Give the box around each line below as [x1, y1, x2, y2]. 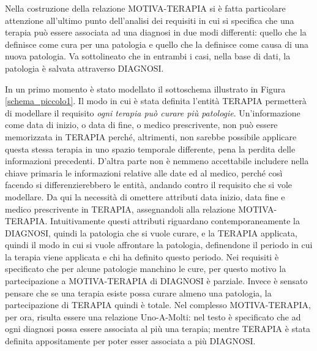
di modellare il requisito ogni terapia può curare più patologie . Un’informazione [5, 106, 300, 119]
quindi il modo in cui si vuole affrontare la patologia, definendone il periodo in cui [5, 238, 313, 251]
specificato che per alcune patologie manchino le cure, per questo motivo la [5, 262, 286, 275]
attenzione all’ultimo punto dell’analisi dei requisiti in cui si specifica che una [5, 13, 294, 26]
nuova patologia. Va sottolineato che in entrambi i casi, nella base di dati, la [5, 50, 291, 62]
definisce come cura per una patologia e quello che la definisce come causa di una [5, 37, 309, 50]
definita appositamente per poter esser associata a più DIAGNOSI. [5, 334, 256, 347]
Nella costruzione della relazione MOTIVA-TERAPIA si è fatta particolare [5, 2, 286, 14]
